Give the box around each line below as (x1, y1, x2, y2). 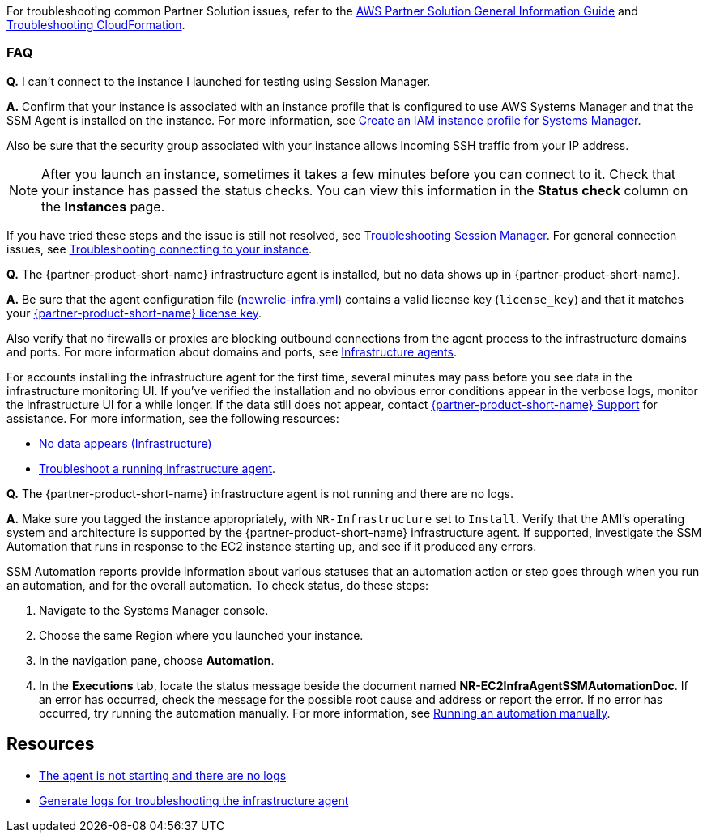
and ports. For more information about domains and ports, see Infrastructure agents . (6, 344, 457, 359)
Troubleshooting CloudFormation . (6, 18, 185, 32)
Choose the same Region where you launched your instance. (39, 628, 364, 642)
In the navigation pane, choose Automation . (39, 653, 275, 667)
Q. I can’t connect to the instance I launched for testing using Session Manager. (6, 74, 431, 88)
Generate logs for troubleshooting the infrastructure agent (39, 793, 349, 807)
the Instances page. (41, 198, 165, 215)
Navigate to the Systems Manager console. (39, 603, 269, 617)
